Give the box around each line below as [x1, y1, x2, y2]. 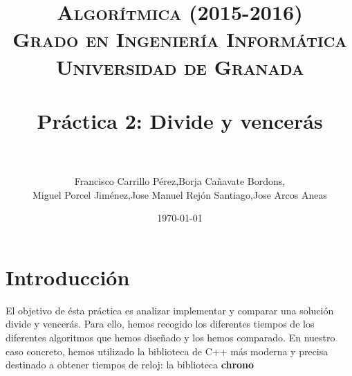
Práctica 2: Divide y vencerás [37, 106, 323, 134]
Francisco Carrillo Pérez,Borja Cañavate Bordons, [74, 174, 286, 188]
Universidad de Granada [55, 52, 304, 80]
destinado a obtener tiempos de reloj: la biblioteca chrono [6, 357, 254, 372]
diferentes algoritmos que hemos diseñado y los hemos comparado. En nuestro [6, 330, 335, 344]
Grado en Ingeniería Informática [12, 25, 347, 53]
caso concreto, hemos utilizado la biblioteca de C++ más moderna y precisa [6, 343, 328, 358]
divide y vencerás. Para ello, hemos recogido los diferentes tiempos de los [6, 316, 315, 331]
